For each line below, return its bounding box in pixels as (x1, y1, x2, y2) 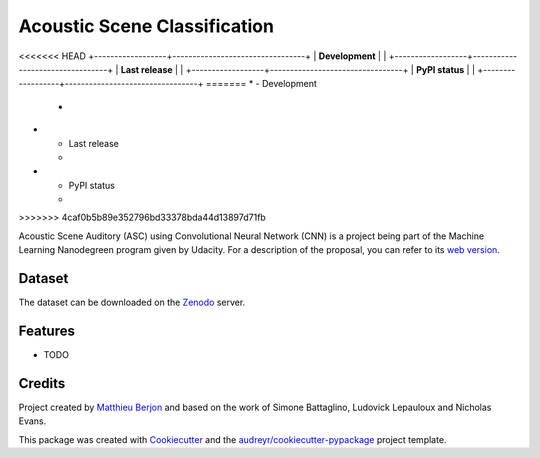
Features (18, 322, 75, 339)
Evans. (18, 415, 47, 427)
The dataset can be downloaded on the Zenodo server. (18, 296, 246, 309)
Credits (18, 375, 66, 392)
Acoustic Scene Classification (18, 15, 275, 37)
